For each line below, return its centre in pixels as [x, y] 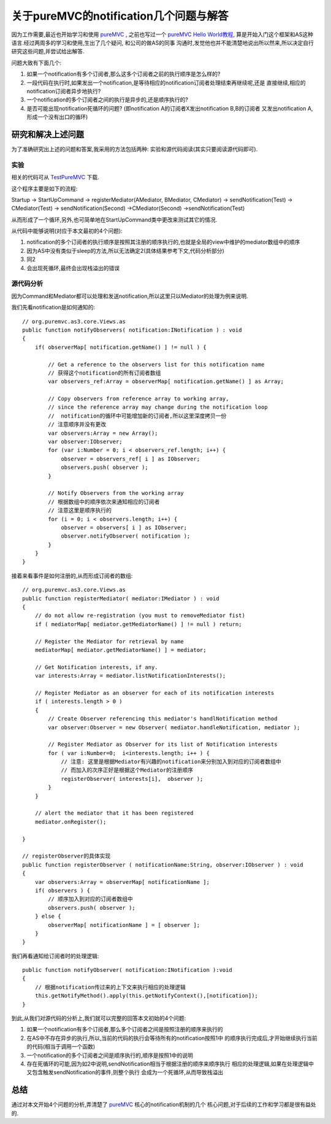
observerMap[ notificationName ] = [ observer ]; [124, 925]
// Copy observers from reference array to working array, [139, 399]
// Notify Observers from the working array [116, 493]
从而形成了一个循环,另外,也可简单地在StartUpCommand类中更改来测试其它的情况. [114, 219]
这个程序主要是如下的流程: [44, 188]
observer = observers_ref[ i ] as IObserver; [131, 459]
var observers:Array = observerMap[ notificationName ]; [122, 882]
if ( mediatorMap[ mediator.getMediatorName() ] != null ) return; [138, 624]
